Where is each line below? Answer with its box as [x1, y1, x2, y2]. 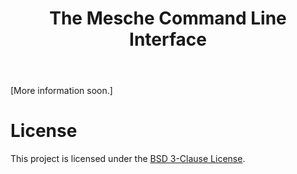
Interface [129, 28, 207, 51]
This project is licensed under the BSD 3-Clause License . [10, 153, 246, 165]
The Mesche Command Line [49, 7, 287, 30]
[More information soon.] [10, 85, 113, 97]
